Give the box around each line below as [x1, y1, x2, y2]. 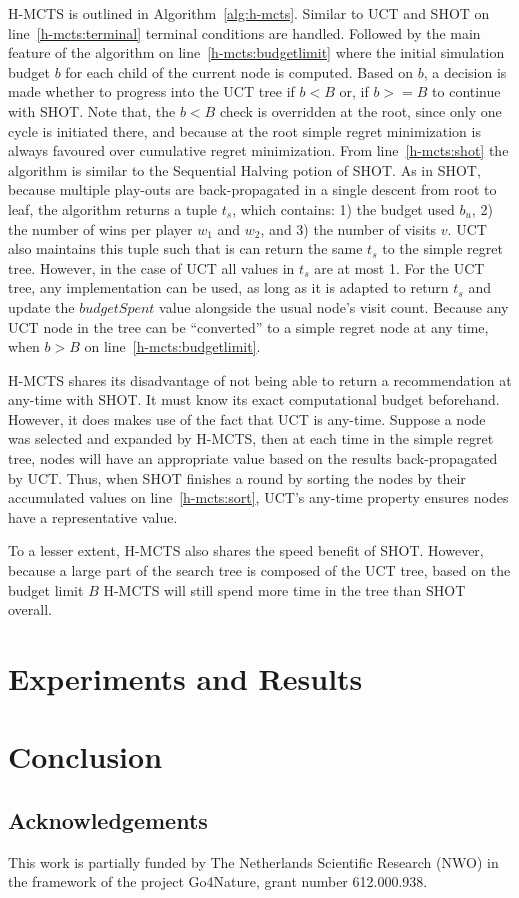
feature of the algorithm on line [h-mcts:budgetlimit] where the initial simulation [8, 42, 505, 63]
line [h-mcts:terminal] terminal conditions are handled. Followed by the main [8, 22, 481, 43]
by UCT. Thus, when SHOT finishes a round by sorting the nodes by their [8, 467, 466, 488]
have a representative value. [8, 506, 178, 527]
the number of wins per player [8, 218, 193, 239]
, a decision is [423, 61, 507, 82]
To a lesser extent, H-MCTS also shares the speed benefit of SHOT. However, [8, 540, 484, 561]
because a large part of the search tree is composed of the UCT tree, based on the [8, 560, 511, 581]
